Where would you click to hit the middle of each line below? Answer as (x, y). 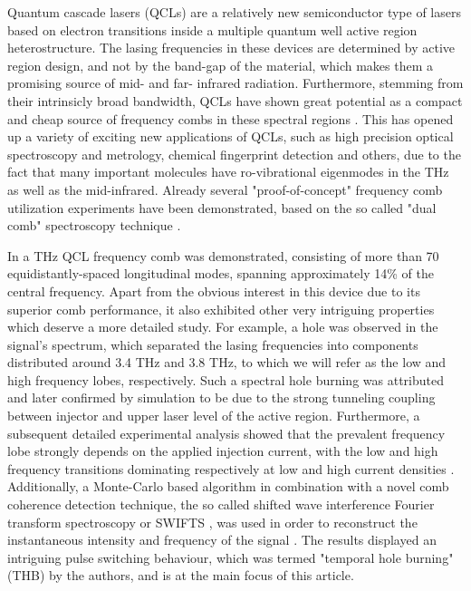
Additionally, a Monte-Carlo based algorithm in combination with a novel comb (228, 486)
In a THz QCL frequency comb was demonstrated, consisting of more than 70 (223, 255)
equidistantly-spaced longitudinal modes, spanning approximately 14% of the (221, 273)
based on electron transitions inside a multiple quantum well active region (212, 29)
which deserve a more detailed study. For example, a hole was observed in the (223, 327)
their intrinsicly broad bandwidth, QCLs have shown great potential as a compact (235, 100)
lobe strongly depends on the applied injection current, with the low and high (223, 451)
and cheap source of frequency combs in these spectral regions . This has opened (231, 118)
